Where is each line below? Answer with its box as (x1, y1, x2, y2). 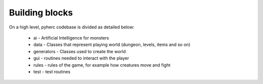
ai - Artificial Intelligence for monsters (33, 35, 109, 41)
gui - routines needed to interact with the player (33, 56, 129, 61)
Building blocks (9, 7, 73, 18)
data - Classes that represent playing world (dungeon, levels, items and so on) (33, 42, 191, 48)
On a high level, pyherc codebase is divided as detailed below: (9, 24, 135, 30)
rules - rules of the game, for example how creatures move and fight (33, 62, 170, 68)
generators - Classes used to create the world (33, 48, 126, 54)
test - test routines (33, 69, 71, 74)
